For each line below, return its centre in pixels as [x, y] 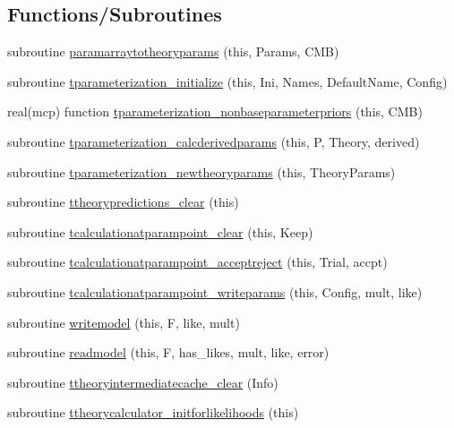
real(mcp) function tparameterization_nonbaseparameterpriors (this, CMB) [215, 111]
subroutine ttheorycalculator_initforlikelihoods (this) [153, 412]
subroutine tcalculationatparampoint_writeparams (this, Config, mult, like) [215, 291]
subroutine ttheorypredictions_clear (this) [123, 202]
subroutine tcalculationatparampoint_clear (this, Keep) [160, 231]
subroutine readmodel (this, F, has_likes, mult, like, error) [168, 352]
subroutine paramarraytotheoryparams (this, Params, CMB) [173, 51]
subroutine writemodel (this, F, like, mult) [124, 322]
